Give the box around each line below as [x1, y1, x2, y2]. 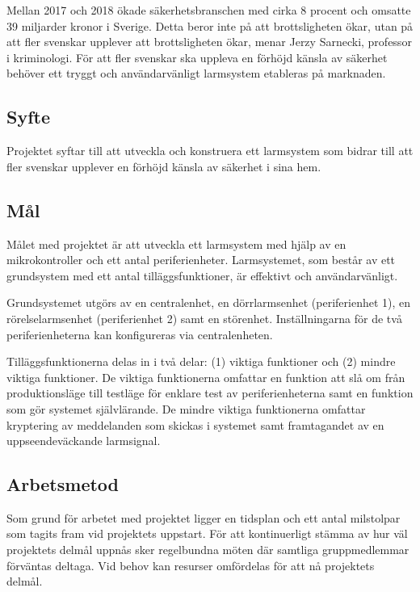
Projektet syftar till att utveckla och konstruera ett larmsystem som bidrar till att [6, 142, 414, 159]
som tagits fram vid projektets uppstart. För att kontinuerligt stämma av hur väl [6, 525, 408, 542]
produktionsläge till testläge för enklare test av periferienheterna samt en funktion [6, 384, 414, 401]
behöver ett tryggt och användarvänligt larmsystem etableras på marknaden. [6, 65, 386, 82]
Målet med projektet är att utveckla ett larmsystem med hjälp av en [6, 235, 346, 252]
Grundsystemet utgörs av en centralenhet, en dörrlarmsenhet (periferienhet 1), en [6, 294, 411, 311]
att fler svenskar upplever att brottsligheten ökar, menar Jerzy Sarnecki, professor [6, 33, 412, 50]
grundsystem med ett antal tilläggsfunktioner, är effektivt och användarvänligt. [6, 267, 398, 283]
